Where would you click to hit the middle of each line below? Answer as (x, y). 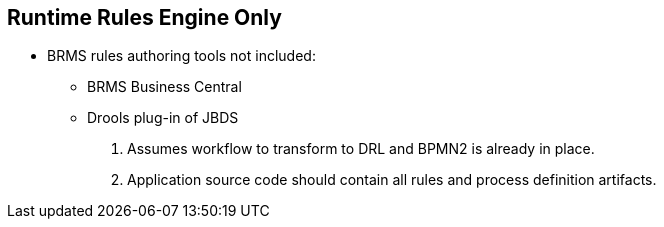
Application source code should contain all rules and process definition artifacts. (392, 180)
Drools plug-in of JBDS (163, 118)
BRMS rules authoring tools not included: (181, 56)
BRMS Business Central (164, 87)
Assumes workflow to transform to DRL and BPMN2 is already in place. (361, 149)
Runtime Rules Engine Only (144, 17)
